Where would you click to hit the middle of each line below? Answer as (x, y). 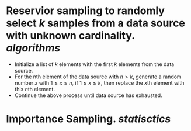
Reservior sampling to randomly (86, 11)
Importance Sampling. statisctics (88, 119)
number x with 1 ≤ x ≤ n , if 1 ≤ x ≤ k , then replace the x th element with (99, 82)
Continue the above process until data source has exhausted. (88, 95)
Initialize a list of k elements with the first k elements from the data (94, 64)
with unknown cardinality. (70, 36)
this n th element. (35, 89)
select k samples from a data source (96, 23)
